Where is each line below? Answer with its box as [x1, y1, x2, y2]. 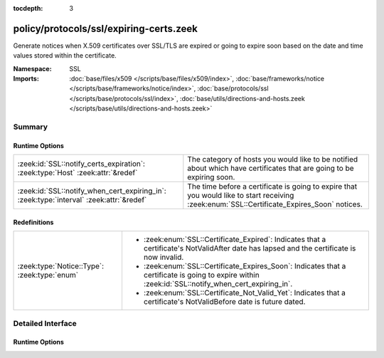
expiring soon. [187, 172, 235, 182]
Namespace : [13, 64, 53, 73]
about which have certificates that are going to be [187, 164, 355, 174]
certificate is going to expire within [143, 270, 260, 280]
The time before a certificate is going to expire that [187, 181, 358, 191]
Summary [13, 122, 48, 132]
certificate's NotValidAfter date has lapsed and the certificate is [143, 243, 356, 253]
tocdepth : [13, 4, 43, 12]
